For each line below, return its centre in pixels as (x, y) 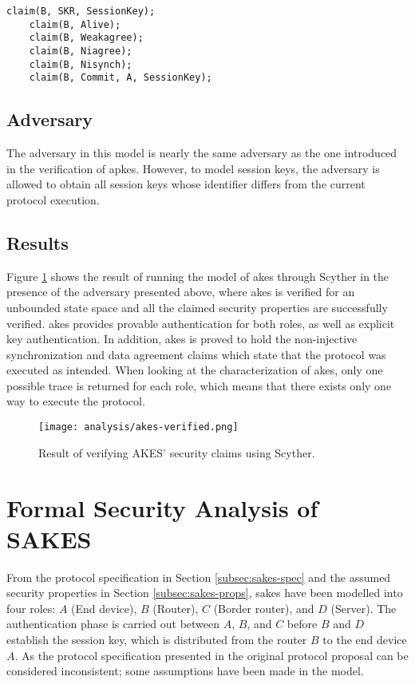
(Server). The (364, 608)
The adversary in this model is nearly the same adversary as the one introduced (202, 153)
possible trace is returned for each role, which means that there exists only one (199, 385)
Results (38, 242)
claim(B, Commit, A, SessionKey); (121, 78)
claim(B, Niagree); (81, 51)
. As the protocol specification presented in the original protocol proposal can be (211, 655)
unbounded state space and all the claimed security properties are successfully (197, 307)
